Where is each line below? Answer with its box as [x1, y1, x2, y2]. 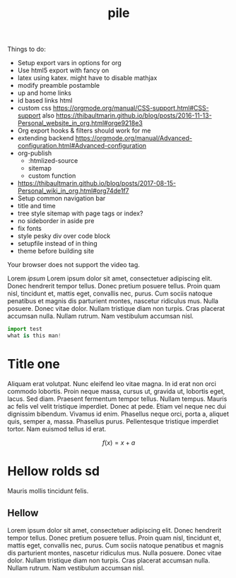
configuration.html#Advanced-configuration [17, 142, 147, 150]
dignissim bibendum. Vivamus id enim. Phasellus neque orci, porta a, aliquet [7, 409, 230, 418]
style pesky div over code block [17, 232, 111, 240]
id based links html [17, 96, 73, 105]
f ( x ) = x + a [102, 438, 136, 447]
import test [7, 326, 42, 333]
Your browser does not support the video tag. [7, 261, 140, 269]
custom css [17, 104, 52, 113]
